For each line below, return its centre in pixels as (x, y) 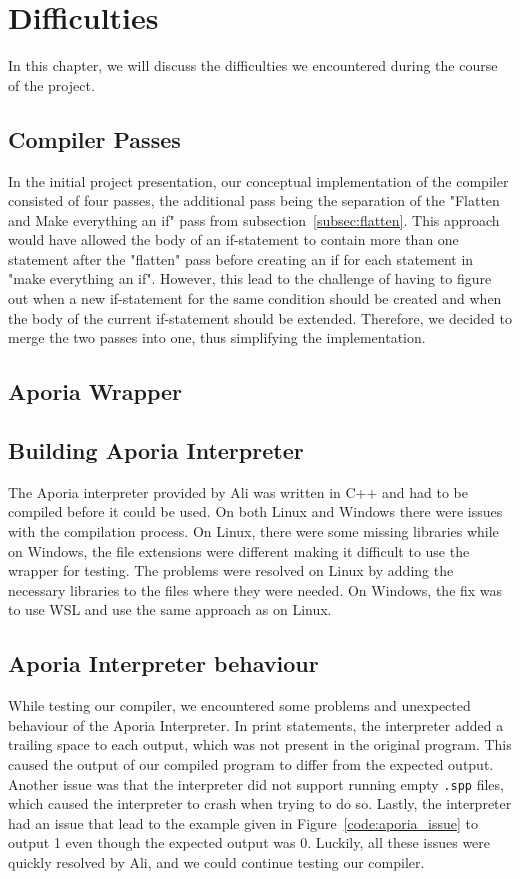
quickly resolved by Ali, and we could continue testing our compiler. (216, 862)
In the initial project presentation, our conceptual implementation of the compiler (258, 180)
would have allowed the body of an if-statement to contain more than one (233, 239)
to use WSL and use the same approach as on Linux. (170, 609)
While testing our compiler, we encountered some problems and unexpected (239, 705)
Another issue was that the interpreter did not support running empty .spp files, (256, 783)
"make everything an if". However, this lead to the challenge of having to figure (250, 278)
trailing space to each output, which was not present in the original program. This (260, 744)
